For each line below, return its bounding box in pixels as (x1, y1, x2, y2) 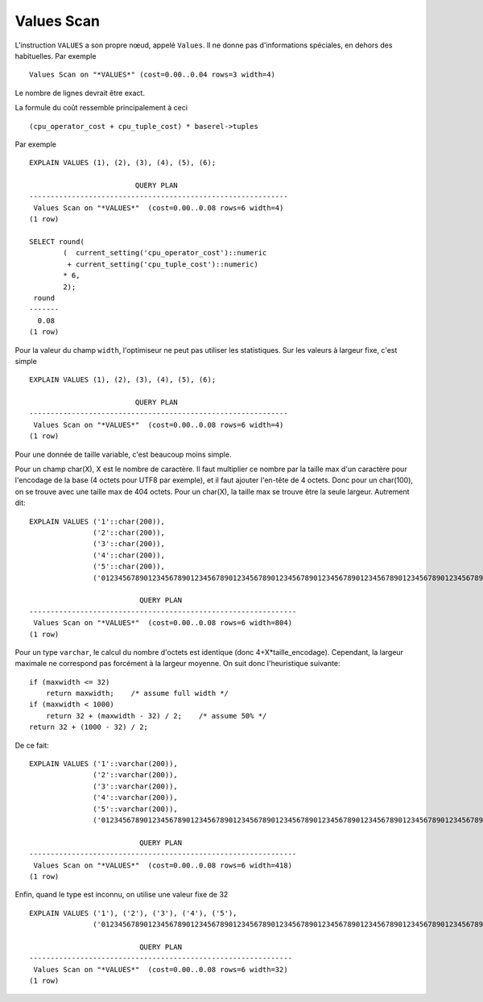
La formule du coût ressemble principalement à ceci (14, 103, 188, 113)
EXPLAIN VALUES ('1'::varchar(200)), (29, 760, 179, 768)
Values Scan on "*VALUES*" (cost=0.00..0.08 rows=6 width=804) (33, 619, 293, 627)
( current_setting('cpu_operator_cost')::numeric (63, 248, 267, 258)
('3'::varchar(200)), (93, 781, 179, 791)
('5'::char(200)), (93, 562, 165, 571)
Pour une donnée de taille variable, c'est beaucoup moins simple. (14, 449, 232, 459)
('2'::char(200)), (93, 528, 165, 537)
